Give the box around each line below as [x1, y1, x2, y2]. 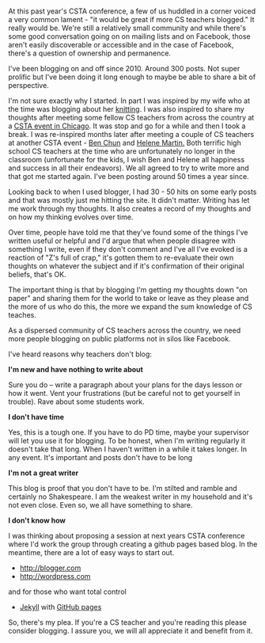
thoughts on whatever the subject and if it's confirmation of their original [8, 261, 244, 271]
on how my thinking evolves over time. [8, 212, 134, 222]
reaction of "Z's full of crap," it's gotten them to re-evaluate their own [8, 253, 234, 263]
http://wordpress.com [19, 572, 91, 581]
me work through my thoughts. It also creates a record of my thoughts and [8, 204, 252, 214]
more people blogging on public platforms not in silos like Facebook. [8, 334, 231, 344]
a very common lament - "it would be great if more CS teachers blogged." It [8, 15, 255, 25]
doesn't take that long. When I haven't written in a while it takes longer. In [8, 444, 248, 454]
